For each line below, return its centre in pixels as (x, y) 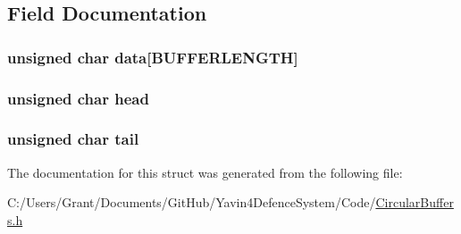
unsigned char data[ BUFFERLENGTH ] (153, 57)
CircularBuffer (415, 202)
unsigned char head (78, 98)
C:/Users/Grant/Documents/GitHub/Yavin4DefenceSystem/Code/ (192, 202)
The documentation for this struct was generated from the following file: (205, 172)
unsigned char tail (73, 139)
